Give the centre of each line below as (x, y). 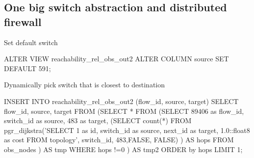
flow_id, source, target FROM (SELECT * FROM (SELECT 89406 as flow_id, (124, 111)
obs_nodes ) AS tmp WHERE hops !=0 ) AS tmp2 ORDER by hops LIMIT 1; (123, 149)
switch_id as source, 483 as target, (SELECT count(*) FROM (98, 120)
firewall (23, 21)
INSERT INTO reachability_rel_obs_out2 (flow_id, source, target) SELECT (121, 101)
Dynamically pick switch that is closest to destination (85, 85)
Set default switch (31, 42)
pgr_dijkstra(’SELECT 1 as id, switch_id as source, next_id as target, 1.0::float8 (127, 130)
